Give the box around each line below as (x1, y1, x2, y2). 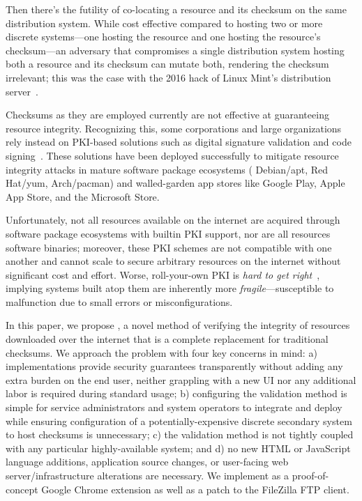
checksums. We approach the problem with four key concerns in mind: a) (6, 345, 317, 360)
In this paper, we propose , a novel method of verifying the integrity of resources (6, 318, 350, 332)
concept (6, 481, 38, 496)
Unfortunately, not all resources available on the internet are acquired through (6, 213, 340, 227)
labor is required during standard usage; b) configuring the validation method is (6, 386, 347, 401)
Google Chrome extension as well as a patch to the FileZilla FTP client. (41, 481, 349, 496)
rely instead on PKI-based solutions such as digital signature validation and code (6, 134, 352, 149)
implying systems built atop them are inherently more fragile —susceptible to (6, 281, 334, 295)
